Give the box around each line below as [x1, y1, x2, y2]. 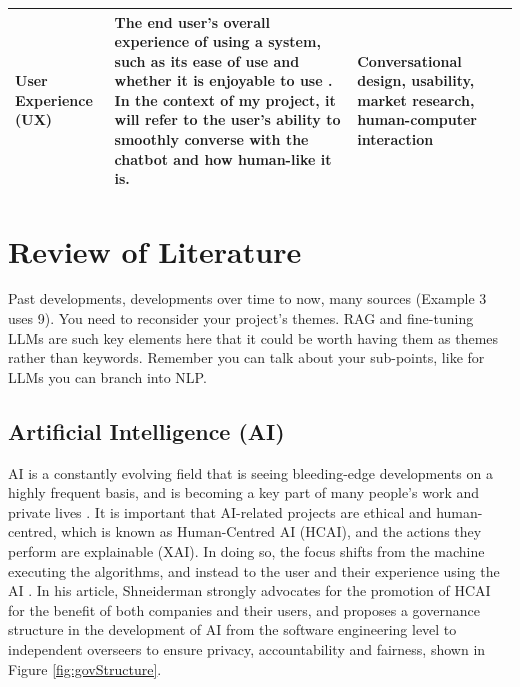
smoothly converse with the [114, 129, 309, 150]
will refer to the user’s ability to [114, 109, 341, 130]
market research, [357, 89, 475, 110]
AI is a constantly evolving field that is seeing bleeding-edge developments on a [8, 462, 493, 483]
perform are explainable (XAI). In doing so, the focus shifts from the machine [8, 541, 485, 562]
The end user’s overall [114, 11, 270, 32]
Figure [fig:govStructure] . [8, 658, 162, 679]
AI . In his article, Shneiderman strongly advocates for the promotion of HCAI [8, 580, 491, 601]
